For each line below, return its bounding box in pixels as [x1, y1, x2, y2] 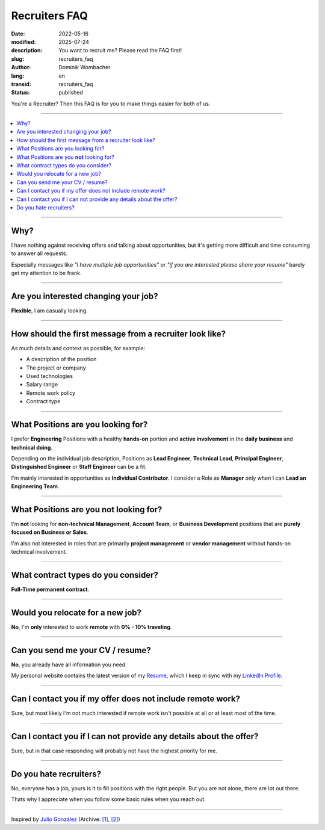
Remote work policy [26, 389, 76, 397]
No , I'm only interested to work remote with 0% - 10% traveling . [11, 623, 172, 630]
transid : [11, 80, 31, 87]
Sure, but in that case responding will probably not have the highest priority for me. [11, 747, 218, 755]
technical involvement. [11, 548, 67, 556]
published [58, 89, 84, 96]
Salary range [26, 381, 58, 388]
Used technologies [26, 373, 73, 380]
